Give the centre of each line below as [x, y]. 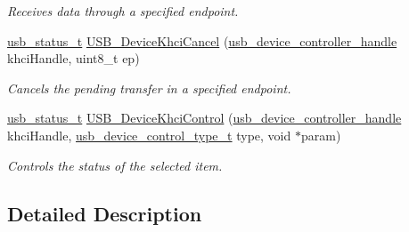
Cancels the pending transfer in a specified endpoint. [149, 88]
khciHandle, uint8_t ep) [74, 58]
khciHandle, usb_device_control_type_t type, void [149, 135]
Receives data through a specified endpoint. [123, 11]
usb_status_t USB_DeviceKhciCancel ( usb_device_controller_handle [202, 40]
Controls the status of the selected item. [115, 165]
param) [321, 135]
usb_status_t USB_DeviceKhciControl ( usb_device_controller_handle [204, 118]
